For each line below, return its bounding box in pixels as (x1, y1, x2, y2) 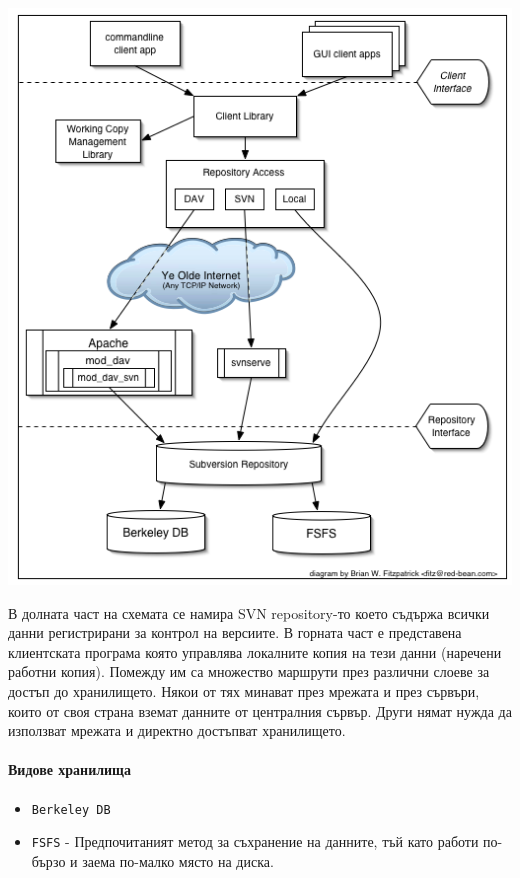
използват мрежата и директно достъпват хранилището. (8, 720, 346, 741)
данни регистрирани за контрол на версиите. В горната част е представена (8, 622, 462, 643)
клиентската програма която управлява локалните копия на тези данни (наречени (8, 641, 502, 662)
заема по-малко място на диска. (82, 850, 274, 871)
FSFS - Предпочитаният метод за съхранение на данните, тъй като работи (31, 831, 479, 852)
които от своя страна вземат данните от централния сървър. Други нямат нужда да (8, 700, 512, 721)
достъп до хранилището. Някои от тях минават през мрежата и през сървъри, (8, 680, 480, 701)
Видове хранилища (8, 759, 131, 780)
